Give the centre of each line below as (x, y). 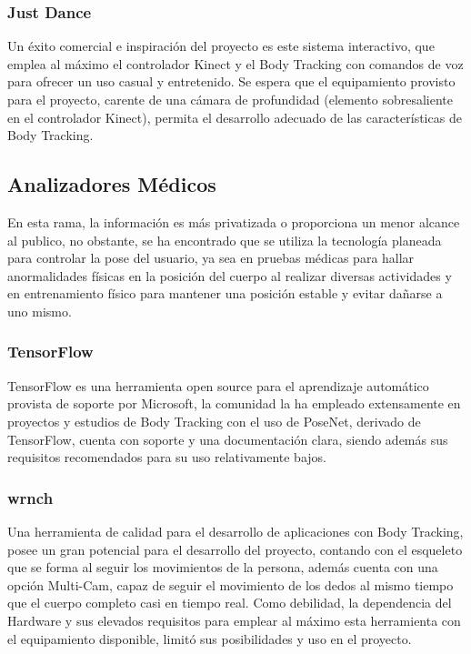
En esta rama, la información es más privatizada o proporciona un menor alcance (234, 221)
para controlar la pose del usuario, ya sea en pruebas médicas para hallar (211, 258)
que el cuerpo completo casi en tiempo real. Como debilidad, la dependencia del (230, 603)
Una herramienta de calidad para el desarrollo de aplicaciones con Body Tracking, (235, 531)
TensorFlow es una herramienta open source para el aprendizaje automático (218, 385)
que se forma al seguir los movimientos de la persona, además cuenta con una (223, 567)
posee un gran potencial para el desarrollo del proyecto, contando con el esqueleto (235, 549)
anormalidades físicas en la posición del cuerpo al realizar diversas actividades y (230, 275)
